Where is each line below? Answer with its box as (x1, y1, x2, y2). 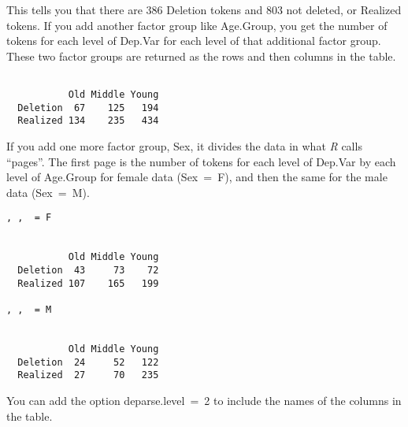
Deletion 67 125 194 (17, 102, 159, 113)
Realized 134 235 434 (17, 115, 159, 127)
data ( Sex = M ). (6, 184, 90, 200)
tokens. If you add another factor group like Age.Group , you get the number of (6, 17, 388, 33)
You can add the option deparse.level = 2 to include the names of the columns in (6, 392, 402, 408)
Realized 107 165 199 (17, 277, 159, 289)
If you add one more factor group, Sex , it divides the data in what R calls (6, 138, 362, 154)
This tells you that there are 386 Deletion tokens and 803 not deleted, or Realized (6, 2, 402, 17)
